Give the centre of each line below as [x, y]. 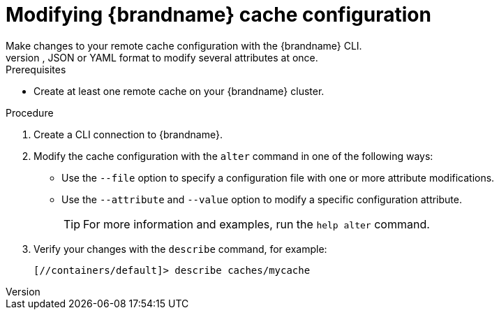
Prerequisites [36, 69]
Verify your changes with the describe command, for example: [180, 249]
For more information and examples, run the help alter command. [256, 224]
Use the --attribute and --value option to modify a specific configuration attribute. [262, 199]
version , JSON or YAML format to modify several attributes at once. [162, 57]
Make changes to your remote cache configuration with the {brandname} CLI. [184, 45]
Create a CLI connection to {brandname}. [128, 134]
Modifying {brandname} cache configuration [218, 15]
